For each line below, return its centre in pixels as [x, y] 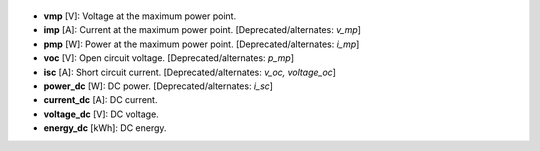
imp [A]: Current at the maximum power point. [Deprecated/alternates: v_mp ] [202, 30]
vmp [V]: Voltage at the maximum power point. [140, 16]
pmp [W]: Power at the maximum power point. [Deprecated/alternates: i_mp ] [201, 44]
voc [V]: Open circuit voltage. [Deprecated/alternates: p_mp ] [169, 58]
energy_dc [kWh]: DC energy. [105, 128]
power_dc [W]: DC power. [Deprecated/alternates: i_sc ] [158, 86]
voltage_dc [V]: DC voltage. [101, 114]
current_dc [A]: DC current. [100, 100]
